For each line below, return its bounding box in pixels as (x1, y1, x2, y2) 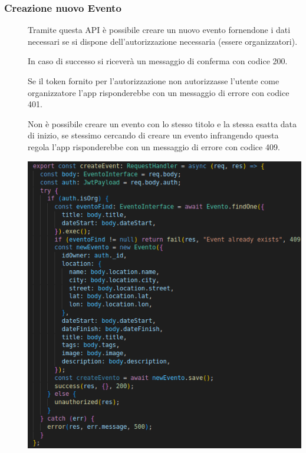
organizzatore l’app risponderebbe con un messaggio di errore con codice (28, 86, 289, 98)
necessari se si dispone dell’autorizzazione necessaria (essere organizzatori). (28, 35, 298, 47)
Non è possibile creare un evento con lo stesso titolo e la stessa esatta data (28, 117, 297, 130)
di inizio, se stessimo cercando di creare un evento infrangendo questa (28, 129, 279, 141)
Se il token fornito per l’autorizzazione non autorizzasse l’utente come (28, 75, 279, 87)
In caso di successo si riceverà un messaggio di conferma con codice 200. (28, 55, 288, 67)
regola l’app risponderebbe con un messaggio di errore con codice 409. (28, 140, 280, 153)
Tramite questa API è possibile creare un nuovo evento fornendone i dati (28, 24, 291, 36)
